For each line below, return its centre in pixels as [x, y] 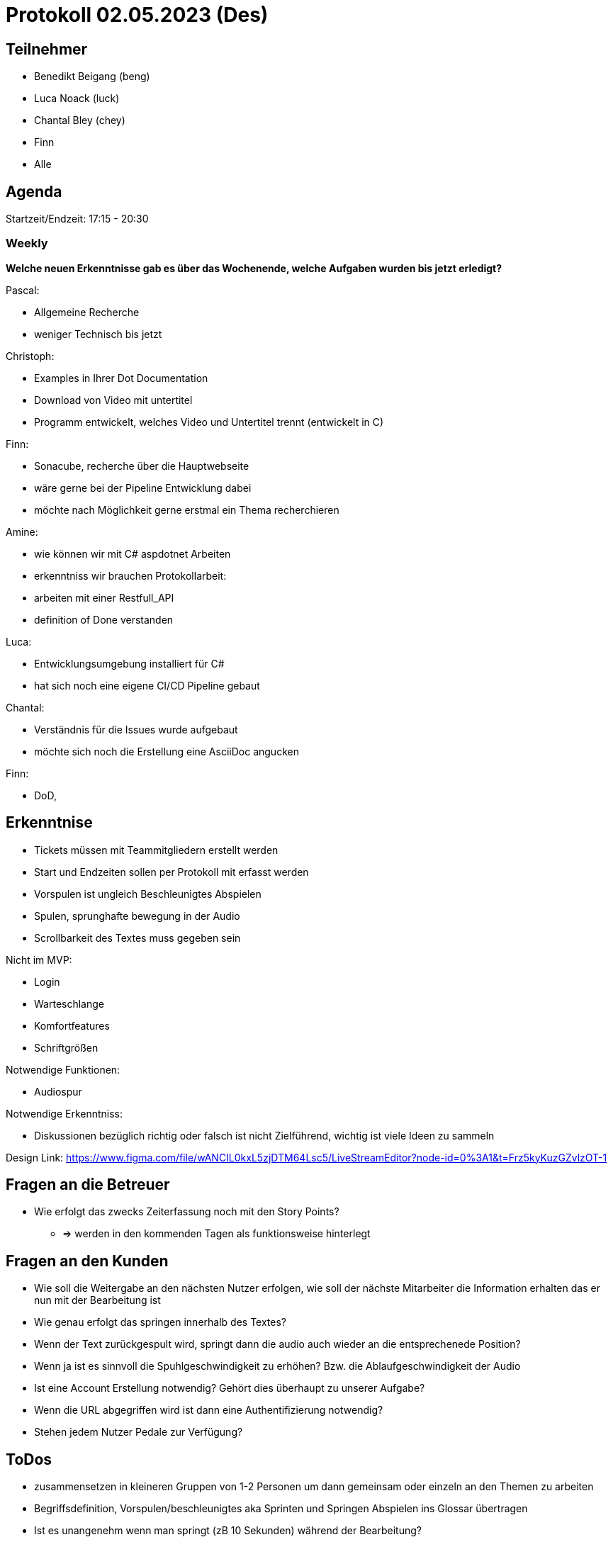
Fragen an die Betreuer [88, 1185]
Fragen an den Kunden [87, 1261]
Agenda [34, 191]
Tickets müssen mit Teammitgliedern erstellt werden [156, 850]
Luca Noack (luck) [77, 99]
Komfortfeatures [72, 1025]
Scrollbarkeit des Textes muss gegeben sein [137, 938]
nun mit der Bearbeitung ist [97, 1300]
